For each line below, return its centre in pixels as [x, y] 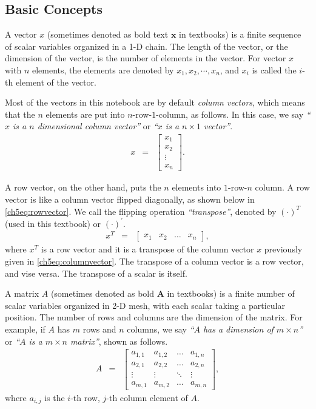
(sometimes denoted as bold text [108, 34]
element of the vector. [56, 82]
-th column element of [147, 397]
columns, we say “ [160, 329]
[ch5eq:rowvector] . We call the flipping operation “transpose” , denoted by [141, 211]
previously [283, 249]
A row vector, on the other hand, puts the [83, 187]
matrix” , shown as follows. [119, 341]
